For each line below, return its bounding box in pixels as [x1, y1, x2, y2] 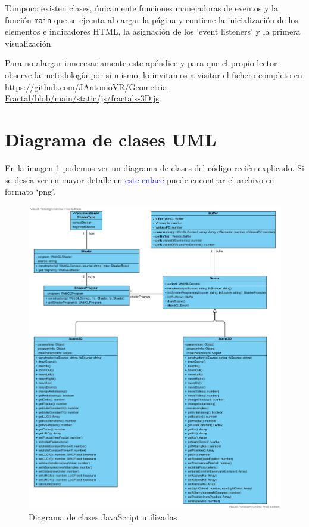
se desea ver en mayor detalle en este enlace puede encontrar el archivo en [5, 173, 274, 186]
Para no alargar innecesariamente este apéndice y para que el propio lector [5, 57, 277, 69]
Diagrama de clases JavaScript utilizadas [29, 511, 177, 523]
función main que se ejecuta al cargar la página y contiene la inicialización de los [5, 13, 298, 26]
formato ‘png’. [5, 185, 55, 198]
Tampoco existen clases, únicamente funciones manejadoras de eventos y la [5, 2, 278, 14]
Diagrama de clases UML [5, 127, 217, 151]
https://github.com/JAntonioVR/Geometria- [5, 80, 170, 93]
